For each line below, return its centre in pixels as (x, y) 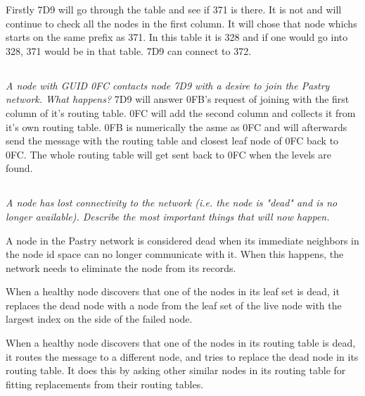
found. (19, 168)
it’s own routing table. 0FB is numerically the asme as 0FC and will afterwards (177, 126)
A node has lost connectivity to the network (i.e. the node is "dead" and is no (172, 203)
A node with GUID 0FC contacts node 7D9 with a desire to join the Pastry (168, 85)
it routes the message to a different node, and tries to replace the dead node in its (182, 356)
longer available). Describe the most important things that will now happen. (168, 216)
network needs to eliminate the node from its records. (121, 267)
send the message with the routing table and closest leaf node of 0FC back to (172, 141)
